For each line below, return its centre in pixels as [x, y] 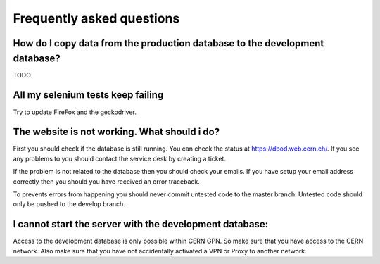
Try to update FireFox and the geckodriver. [75, 112]
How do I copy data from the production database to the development [169, 43]
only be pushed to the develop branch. [69, 204]
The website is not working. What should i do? [116, 132]
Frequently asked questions [96, 18]
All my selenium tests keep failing [88, 95]
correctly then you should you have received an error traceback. [106, 181]
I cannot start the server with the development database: [141, 224]
